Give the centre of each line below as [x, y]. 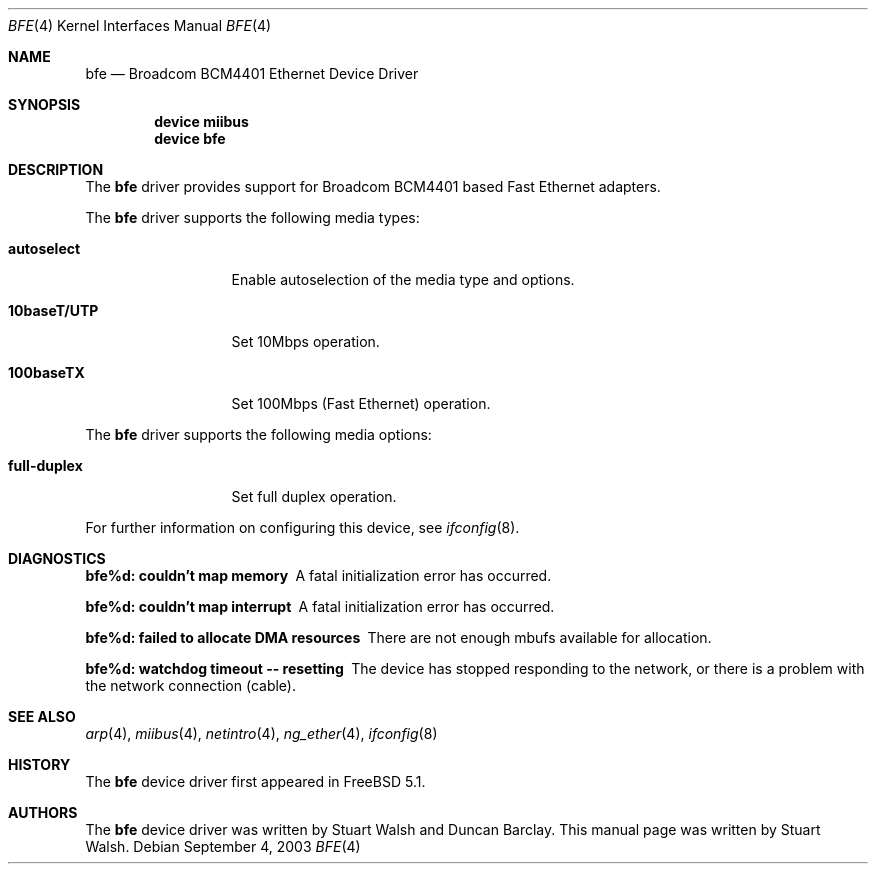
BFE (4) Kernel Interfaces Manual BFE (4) [140, 25]
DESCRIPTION [56, 169]
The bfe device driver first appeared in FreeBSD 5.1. [255, 781]
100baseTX [46, 372]
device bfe [190, 138]
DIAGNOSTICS [57, 558]
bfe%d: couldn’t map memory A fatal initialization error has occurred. [318, 575]
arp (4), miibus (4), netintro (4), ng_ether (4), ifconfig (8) [261, 733]
